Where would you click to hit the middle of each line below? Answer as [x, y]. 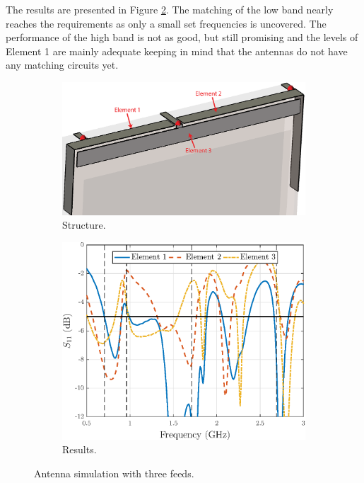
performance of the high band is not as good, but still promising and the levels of [182, 37]
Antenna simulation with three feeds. [114, 473]
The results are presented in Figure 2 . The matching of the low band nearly [170, 9]
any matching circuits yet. [62, 65]
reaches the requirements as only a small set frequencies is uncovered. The [166, 23]
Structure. [84, 225]
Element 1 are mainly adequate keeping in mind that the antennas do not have [177, 51]
